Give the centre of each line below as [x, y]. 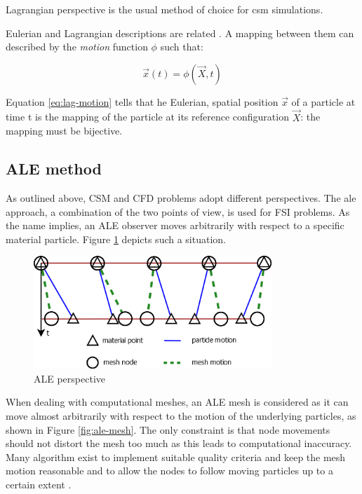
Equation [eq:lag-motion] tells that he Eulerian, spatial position [142, 101]
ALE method [54, 169]
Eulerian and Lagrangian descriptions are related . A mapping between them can [180, 33]
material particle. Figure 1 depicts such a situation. [116, 239]
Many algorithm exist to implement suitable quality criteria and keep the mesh [176, 457]
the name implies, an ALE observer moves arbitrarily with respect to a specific [175, 225]
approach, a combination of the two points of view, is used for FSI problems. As [178, 211]
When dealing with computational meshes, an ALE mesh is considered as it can [177, 402]
